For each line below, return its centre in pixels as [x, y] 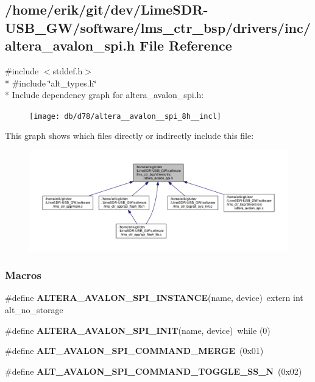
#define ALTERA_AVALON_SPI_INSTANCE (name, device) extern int [154, 298]
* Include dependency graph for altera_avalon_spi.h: [104, 95]
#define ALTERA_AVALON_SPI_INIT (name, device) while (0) [138, 330]
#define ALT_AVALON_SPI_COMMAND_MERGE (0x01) [134, 351]
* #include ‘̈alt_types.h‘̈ [51, 83]
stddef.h [68, 70]
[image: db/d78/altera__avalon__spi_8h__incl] [125, 116]
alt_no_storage [34, 310]
